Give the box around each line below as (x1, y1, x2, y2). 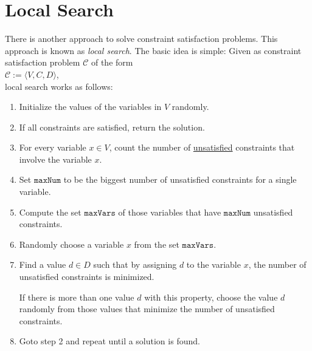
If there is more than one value (19, 290, 134, 303)
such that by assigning (93, 258, 177, 271)
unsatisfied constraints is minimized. (19, 270, 154, 283)
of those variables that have (118, 205, 221, 218)
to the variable (186, 258, 241, 271)
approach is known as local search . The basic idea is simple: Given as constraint (5, 44, 302, 56)
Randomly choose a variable (19, 237, 124, 250)
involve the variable (19, 152, 92, 165)
